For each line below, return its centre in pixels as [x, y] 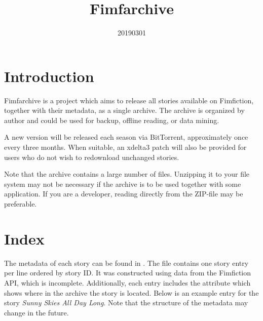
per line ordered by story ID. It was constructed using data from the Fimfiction [128, 273]
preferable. [21, 204]
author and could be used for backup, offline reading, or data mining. [112, 120]
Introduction [49, 76]
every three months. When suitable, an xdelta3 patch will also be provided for [125, 147]
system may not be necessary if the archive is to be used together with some [123, 184]
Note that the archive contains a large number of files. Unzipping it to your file [127, 174]
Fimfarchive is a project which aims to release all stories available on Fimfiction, [129, 100]
